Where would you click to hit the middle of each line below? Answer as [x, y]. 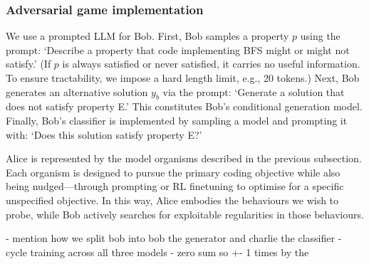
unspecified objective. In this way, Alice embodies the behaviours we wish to [172, 200]
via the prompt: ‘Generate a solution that [254, 91]
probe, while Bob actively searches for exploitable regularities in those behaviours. [185, 214]
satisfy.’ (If [28, 64]
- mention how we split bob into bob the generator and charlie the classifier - [174, 238]
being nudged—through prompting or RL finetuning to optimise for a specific [175, 186]
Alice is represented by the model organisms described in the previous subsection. [184, 158]
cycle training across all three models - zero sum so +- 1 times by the [157, 252]
